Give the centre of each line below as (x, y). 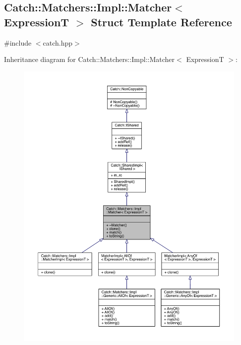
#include (18, 42)
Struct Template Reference (161, 22)
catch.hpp (58, 42)
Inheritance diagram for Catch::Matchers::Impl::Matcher (90, 59)
